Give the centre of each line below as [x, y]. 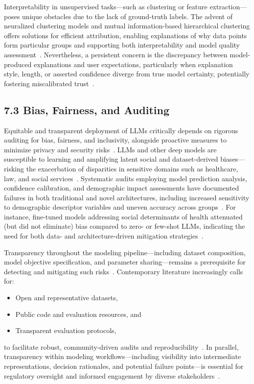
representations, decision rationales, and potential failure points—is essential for [124, 366]
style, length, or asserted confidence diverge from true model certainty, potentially [127, 74]
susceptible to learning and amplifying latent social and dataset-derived [111, 159]
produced [18, 64]
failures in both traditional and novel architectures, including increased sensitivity [127, 197]
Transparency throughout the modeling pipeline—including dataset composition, [125, 252]
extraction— [228, 6]
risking [14, 168]
